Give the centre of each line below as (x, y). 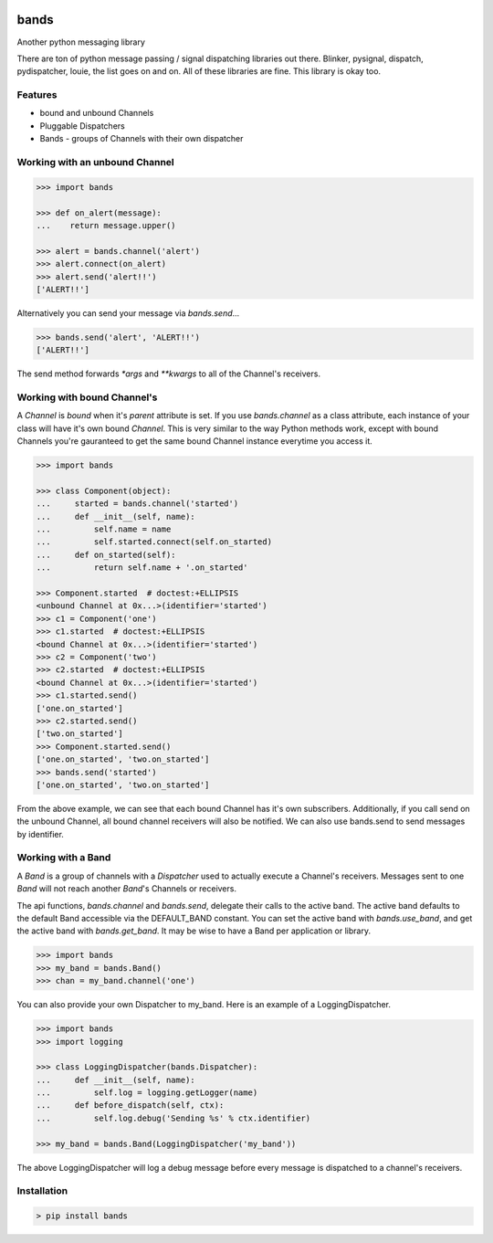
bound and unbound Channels (97, 113)
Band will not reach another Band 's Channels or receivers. (127, 889)
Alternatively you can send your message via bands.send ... (128, 313)
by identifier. (40, 834)
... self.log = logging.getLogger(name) (147, 1093)
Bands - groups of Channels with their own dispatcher (142, 139)
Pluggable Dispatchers (82, 126)
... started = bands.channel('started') (137, 504)
